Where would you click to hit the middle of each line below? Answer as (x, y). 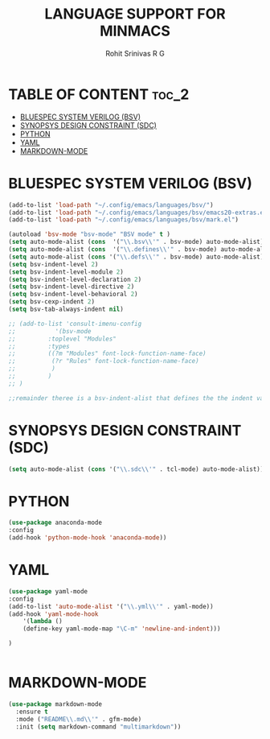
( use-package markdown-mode (55, 704)
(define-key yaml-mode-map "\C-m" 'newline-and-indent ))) (122, 629)
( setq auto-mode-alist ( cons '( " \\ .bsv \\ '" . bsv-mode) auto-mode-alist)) (138, 242)
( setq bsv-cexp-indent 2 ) (51, 302)
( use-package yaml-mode (48, 591)
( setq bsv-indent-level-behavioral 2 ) (73, 295)
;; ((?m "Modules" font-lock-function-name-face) (107, 354)
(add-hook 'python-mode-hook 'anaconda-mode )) (88, 538)
